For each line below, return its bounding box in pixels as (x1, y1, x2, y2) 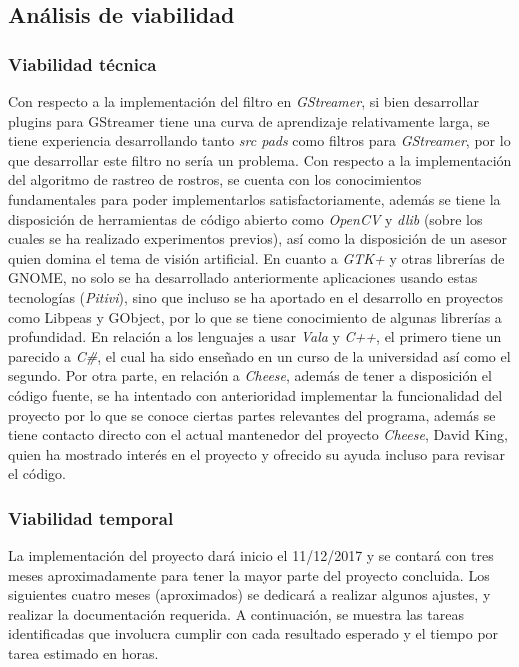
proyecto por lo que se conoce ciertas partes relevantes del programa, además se (8, 404, 496, 425)
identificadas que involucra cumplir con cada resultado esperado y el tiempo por (8, 623, 499, 644)
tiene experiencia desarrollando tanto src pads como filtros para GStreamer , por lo (8, 130, 511, 151)
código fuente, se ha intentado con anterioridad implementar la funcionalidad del (8, 384, 503, 405)
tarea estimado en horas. (8, 643, 159, 664)
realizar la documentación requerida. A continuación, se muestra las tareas (8, 603, 464, 624)
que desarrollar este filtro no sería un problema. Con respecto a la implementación (8, 149, 512, 170)
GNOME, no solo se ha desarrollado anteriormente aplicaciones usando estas (8, 267, 478, 288)
